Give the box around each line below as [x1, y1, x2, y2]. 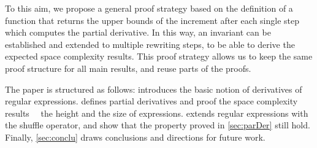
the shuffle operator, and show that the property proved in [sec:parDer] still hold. [5, 119, 310, 131]
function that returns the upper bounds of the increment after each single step [5, 14, 300, 26]
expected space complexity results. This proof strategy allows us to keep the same [5, 50, 313, 63]
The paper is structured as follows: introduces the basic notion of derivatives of [5, 82, 302, 95]
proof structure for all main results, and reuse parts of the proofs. [5, 61, 251, 74]
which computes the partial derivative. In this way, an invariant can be [5, 26, 271, 39]
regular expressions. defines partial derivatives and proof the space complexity [5, 95, 298, 107]
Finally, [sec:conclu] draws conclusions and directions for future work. [5, 130, 265, 143]
